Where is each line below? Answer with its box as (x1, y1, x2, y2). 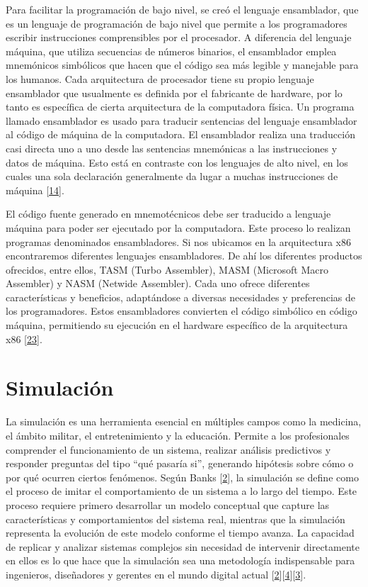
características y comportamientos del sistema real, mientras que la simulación (6, 511, 345, 526)
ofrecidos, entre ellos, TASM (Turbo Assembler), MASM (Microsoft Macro (6, 262, 329, 276)
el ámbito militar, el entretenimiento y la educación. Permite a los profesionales (6, 427, 350, 442)
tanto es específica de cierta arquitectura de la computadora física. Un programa (6, 99, 355, 114)
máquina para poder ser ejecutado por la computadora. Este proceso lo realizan (6, 220, 351, 235)
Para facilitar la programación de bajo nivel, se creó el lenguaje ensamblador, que (6, 2, 359, 16)
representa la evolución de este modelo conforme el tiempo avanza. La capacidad (6, 525, 355, 540)
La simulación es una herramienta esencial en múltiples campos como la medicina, (6, 414, 362, 429)
